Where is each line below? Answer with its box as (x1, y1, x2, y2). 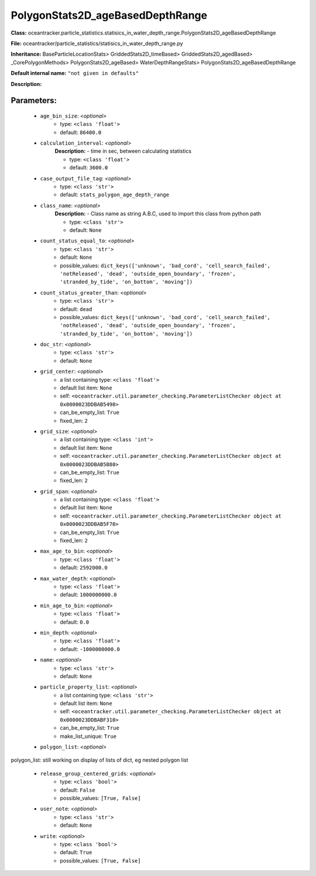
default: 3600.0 (69, 164, 108, 171)
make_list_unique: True (60, 733, 117, 740)
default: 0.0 (60, 618, 90, 625)
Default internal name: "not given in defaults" (11, 70, 139, 77)
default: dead (60, 305, 92, 313)
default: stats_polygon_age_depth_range (60, 191, 170, 199)
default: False (60, 786, 96, 793)
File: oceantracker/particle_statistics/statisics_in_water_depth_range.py (11, 40, 184, 47)
